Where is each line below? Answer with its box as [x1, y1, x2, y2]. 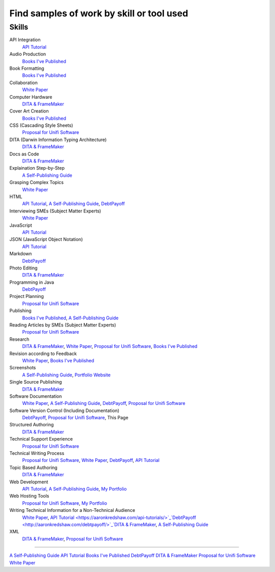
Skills [9, 22, 29, 32]
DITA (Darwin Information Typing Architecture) [9, 137, 107, 143]
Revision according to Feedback [9, 350, 77, 357]
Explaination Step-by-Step [9, 165, 65, 171]
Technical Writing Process [9, 450, 65, 456]
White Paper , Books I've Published [22, 357, 94, 364]
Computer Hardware [9, 94, 52, 100]
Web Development [9, 479, 48, 485]
